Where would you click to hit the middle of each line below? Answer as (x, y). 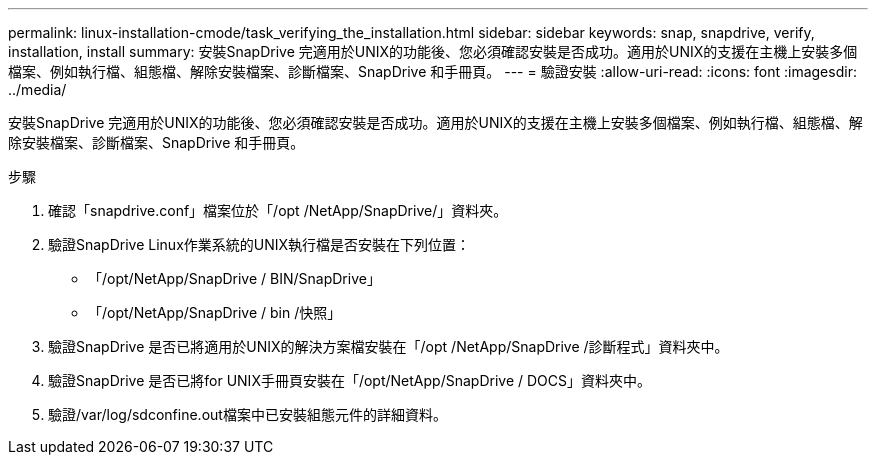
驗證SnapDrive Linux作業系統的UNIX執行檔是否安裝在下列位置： (259, 244)
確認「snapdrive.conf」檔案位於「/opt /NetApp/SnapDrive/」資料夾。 (278, 210)
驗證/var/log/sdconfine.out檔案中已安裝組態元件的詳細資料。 (247, 414)
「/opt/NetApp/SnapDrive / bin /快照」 (215, 312)
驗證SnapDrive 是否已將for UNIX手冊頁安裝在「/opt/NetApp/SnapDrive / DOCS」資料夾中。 (349, 380)
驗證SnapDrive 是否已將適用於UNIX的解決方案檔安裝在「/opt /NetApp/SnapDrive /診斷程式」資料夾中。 (388, 346)
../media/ (37, 89)
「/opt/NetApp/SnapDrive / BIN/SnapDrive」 (234, 278)
